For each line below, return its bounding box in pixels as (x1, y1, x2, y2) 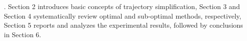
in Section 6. (4, 29, 41, 39)
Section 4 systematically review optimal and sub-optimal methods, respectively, (4, 10, 242, 20)
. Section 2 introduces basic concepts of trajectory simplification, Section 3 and (4, 1, 240, 11)
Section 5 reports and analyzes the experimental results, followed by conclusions (4, 20, 243, 30)
